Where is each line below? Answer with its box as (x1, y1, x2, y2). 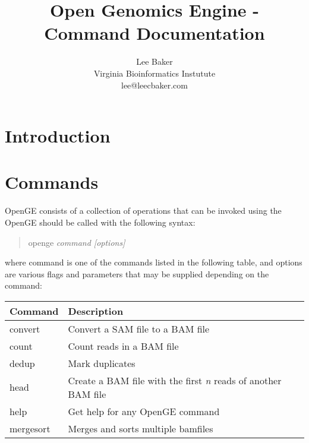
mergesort (10, 421, 51, 435)
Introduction (5, 124, 111, 148)
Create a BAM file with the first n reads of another (68, 373, 282, 387)
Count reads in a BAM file (68, 338, 179, 353)
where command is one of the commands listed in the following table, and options (5, 256, 302, 268)
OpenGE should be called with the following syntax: (5, 216, 196, 228)
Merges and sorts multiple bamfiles (68, 421, 213, 435)
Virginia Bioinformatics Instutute (93, 67, 216, 79)
